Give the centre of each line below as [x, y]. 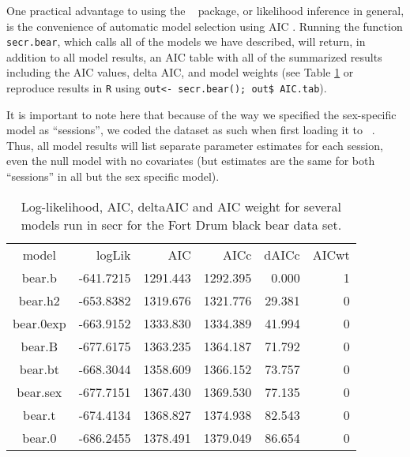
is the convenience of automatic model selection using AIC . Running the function [205, 26]
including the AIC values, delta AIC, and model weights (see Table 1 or [180, 72]
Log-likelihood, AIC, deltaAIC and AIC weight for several [181, 206]
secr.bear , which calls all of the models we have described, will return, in [186, 41]
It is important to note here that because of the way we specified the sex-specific [201, 114]
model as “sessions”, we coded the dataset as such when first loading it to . [191, 130]
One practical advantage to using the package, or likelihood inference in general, [205, 10]
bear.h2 [39, 300]
